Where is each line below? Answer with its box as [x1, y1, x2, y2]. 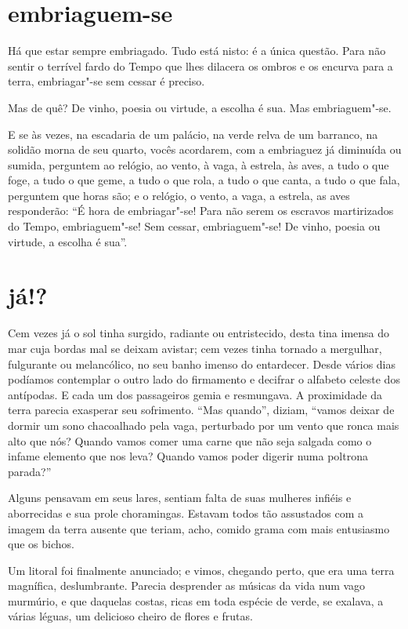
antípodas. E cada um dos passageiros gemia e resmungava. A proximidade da [8, 386, 382, 402]
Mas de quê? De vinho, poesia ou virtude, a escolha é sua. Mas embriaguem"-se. [8, 99, 392, 115]
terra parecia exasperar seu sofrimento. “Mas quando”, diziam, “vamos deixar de [8, 402, 395, 418]
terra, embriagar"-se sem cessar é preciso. [8, 73, 205, 89]
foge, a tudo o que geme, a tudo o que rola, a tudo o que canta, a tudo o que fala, [8, 172, 400, 188]
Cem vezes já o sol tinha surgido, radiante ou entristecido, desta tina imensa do [8, 325, 390, 341]
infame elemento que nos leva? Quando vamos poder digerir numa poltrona [8, 448, 368, 464]
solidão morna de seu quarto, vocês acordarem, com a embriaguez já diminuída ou [8, 141, 402, 158]
